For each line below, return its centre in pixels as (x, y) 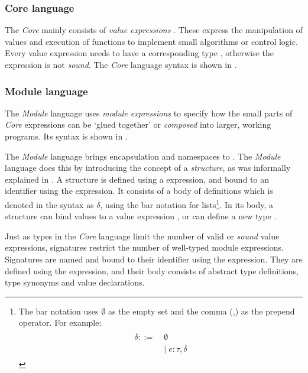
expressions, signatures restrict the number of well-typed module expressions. (144, 247)
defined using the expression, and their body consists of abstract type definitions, (152, 270)
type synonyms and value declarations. (75, 282)
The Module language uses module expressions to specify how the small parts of (149, 113)
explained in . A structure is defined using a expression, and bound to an (137, 179)
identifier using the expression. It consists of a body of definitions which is (139, 191)
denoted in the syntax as (49, 204)
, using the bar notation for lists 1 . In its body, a (187, 203)
